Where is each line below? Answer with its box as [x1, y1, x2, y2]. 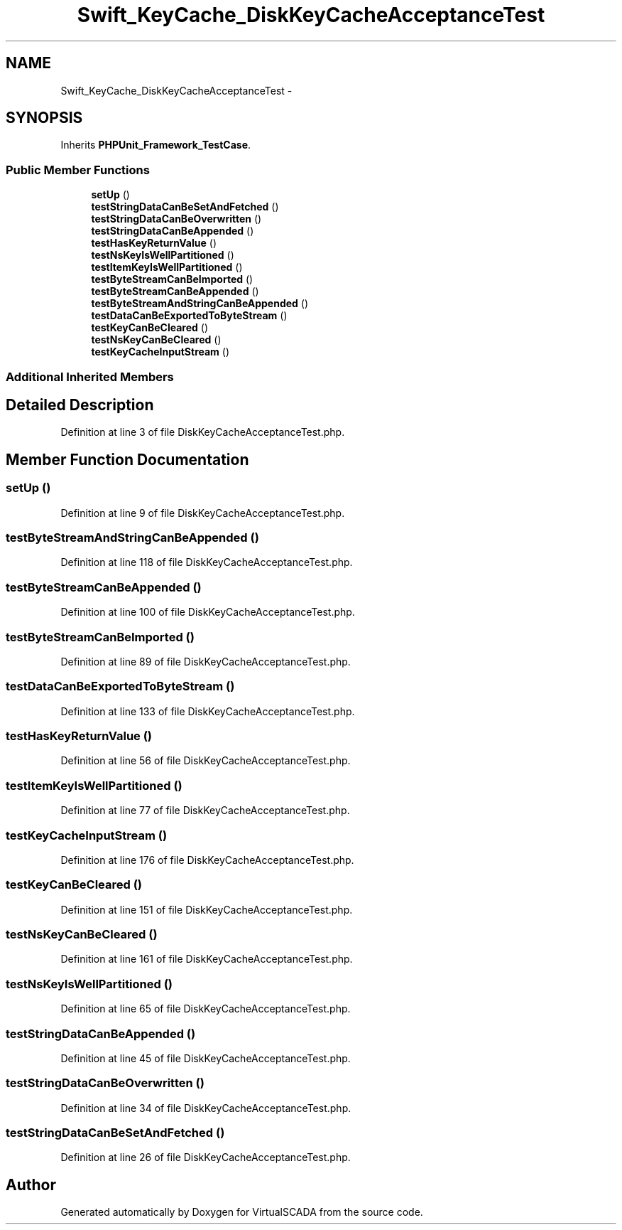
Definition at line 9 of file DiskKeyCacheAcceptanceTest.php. [60, 506, 345, 519]
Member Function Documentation [6, 450, 249, 469]
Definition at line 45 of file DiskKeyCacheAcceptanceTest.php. [60, 1052, 351, 1064]
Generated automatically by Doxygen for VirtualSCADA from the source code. [60, 1206, 423, 1219]
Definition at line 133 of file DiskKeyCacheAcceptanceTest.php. [60, 705, 355, 717]
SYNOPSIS [6, 109, 83, 127]
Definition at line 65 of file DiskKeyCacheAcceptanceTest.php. [60, 1002, 351, 1015]
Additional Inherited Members [6, 369, 174, 384]
